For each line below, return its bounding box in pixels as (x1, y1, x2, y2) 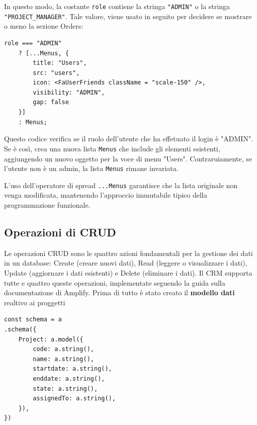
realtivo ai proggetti (4, 297, 65, 307)
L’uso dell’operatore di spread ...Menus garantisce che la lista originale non (4, 180, 238, 190)
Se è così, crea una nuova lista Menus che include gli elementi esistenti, (4, 143, 220, 153)
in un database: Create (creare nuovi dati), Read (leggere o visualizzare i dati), (4, 258, 247, 268)
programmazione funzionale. (4, 200, 91, 210)
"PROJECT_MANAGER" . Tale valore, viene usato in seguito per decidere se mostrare (4, 11, 252, 21)
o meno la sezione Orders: (4, 21, 83, 31)
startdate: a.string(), (33, 365, 112, 373)
